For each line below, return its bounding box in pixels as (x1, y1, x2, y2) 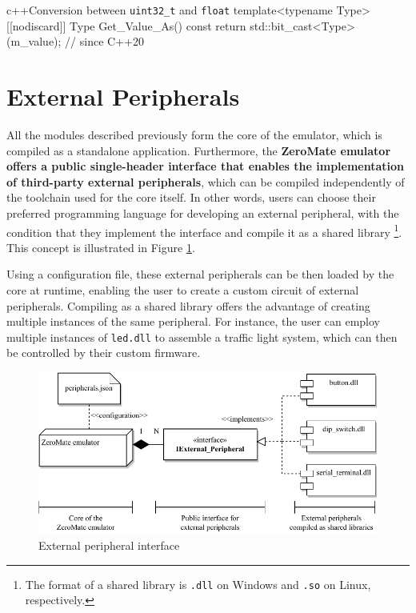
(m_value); (6, 33, 62, 50)
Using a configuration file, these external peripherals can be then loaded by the (6, 266, 394, 282)
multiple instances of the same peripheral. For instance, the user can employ (6, 313, 380, 330)
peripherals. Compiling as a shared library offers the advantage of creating (6, 297, 370, 314)
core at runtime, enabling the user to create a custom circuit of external (6, 281, 359, 298)
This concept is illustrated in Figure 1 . (6, 238, 195, 255)
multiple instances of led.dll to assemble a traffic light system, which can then (6, 328, 398, 345)
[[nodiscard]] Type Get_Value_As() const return (6, 17, 246, 34)
